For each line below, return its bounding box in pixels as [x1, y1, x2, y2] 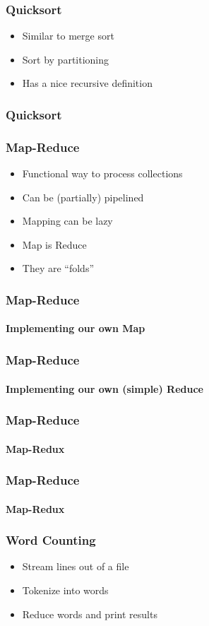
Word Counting [6, 531, 96, 549]
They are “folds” [22, 261, 95, 276]
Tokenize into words [22, 582, 109, 597]
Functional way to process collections [22, 166, 183, 181]
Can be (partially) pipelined [22, 189, 144, 204]
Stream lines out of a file [22, 559, 129, 574]
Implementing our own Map [6, 321, 145, 336]
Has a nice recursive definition [22, 76, 153, 90]
